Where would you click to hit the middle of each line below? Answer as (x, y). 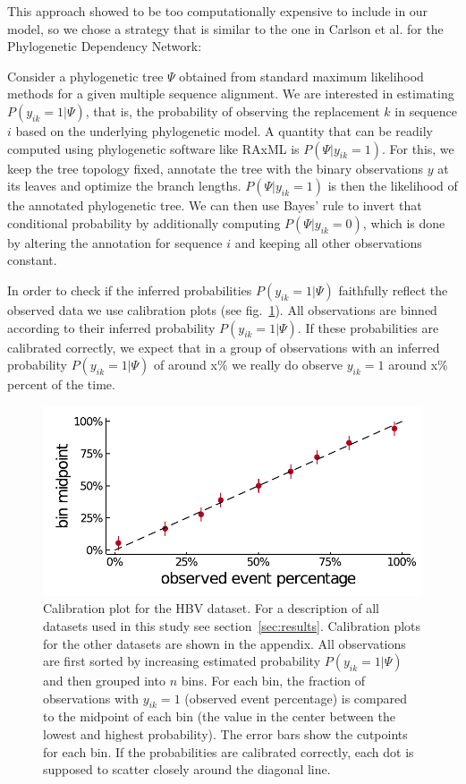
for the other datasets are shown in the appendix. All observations (225, 643)
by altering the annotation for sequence (115, 242)
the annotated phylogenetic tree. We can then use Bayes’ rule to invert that (215, 205)
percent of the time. (61, 384)
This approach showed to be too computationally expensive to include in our (218, 11)
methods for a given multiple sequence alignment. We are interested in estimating (231, 94)
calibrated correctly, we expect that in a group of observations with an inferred (224, 347)
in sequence (426, 111)
